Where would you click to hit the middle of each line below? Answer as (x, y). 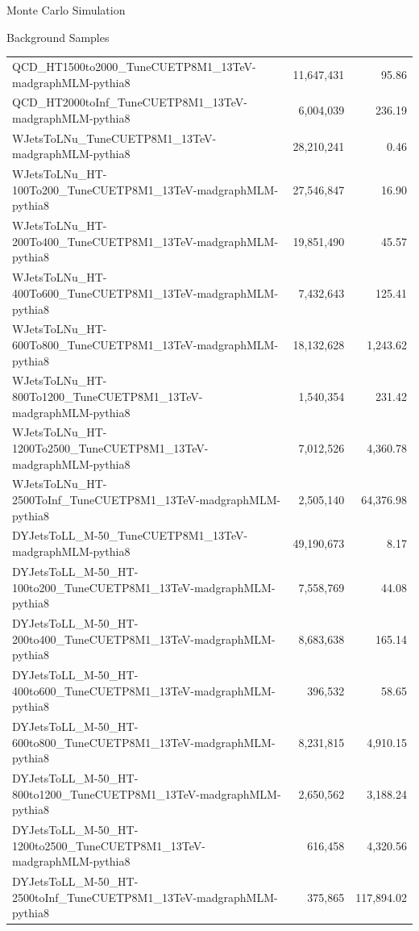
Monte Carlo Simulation (66, 10)
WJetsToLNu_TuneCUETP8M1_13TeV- (114, 138)
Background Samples (58, 37)
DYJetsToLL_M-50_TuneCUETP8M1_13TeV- (130, 535)
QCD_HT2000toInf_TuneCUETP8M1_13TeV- (130, 102)
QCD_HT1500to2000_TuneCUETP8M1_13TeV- (134, 66)
